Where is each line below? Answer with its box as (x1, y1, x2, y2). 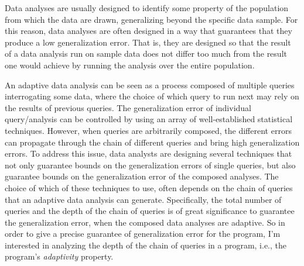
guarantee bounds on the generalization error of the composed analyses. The (5, 170, 279, 182)
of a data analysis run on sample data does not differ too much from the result (5, 47, 287, 60)
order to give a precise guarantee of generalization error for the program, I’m (5, 227, 281, 240)
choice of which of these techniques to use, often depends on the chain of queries (5, 181, 293, 194)
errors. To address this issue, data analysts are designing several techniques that (5, 147, 292, 160)
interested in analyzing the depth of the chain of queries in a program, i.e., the (5, 239, 286, 251)
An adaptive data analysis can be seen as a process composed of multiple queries (5, 78, 295, 91)
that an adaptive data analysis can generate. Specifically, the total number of (5, 193, 282, 205)
